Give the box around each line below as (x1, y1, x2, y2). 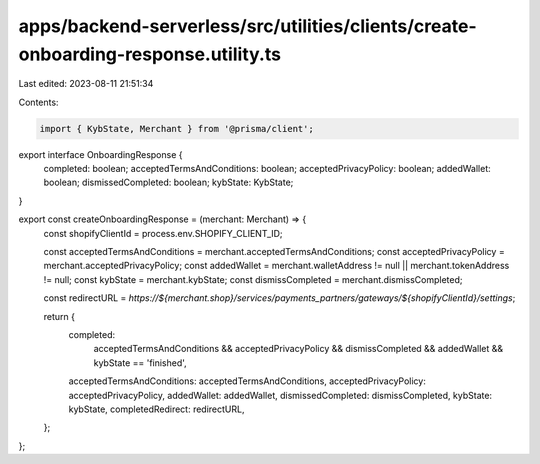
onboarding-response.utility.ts (18, 43, 282, 65)
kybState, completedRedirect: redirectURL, (68, 403, 245, 415)
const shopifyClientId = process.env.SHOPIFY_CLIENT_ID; (43, 227, 284, 239)
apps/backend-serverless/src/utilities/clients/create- (18, 15, 477, 37)
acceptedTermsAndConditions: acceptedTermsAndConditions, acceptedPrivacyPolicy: (68, 375, 427, 387)
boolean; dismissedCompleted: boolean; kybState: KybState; (43, 176, 294, 189)
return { (43, 310, 75, 322)
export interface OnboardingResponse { (18, 148, 183, 160)
